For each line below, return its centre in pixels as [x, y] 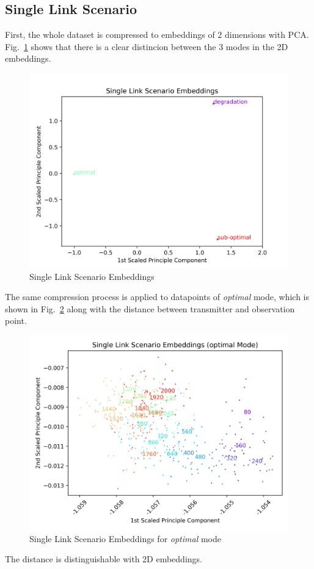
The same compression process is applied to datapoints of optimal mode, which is [157, 297]
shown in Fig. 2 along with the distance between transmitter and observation [150, 308]
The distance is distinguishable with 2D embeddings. [104, 559]
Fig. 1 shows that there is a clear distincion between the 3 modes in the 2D [147, 46]
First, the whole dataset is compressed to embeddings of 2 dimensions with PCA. [157, 35]
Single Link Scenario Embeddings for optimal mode [125, 538]
